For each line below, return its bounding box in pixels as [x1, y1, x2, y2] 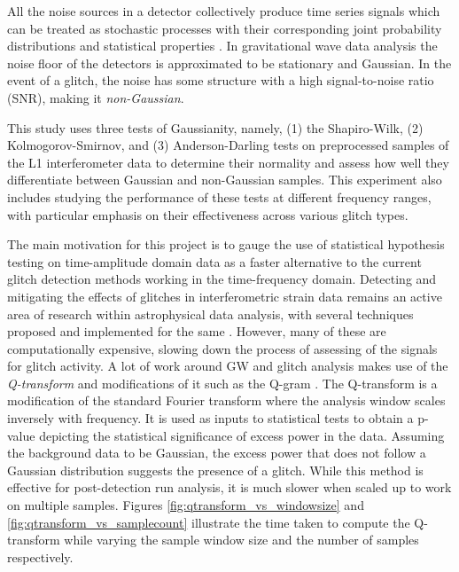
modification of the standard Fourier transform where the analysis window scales [7, 391, 446, 410]
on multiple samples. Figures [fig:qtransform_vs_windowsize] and [7, 496, 364, 514]
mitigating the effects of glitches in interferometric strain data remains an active [7, 286, 442, 305]
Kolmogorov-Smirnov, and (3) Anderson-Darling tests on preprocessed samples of [7, 136, 449, 154]
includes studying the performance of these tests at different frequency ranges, [7, 187, 432, 206]
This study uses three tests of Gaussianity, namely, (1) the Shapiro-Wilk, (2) [7, 118, 424, 137]
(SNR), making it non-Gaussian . [7, 88, 184, 106]
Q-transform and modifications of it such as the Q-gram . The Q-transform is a [7, 373, 438, 392]
